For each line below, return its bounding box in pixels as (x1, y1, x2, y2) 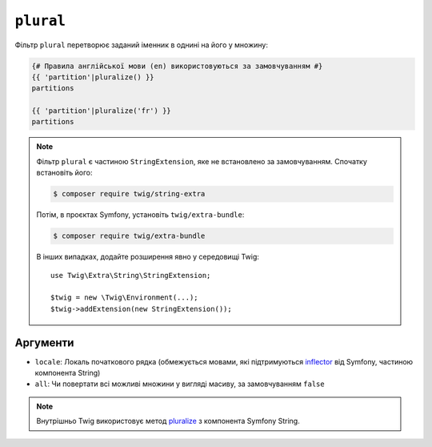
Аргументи (14, 336, 74, 349)
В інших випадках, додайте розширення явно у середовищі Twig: (36, 252, 260, 262)
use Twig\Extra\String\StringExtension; (50, 271, 211, 280)
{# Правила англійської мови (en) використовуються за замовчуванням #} (31, 61, 323, 70)
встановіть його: (36, 168, 93, 178)
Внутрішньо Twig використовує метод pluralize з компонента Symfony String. (36, 417, 300, 426)
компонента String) (34, 368, 101, 378)
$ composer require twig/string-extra (53, 189, 206, 199)
